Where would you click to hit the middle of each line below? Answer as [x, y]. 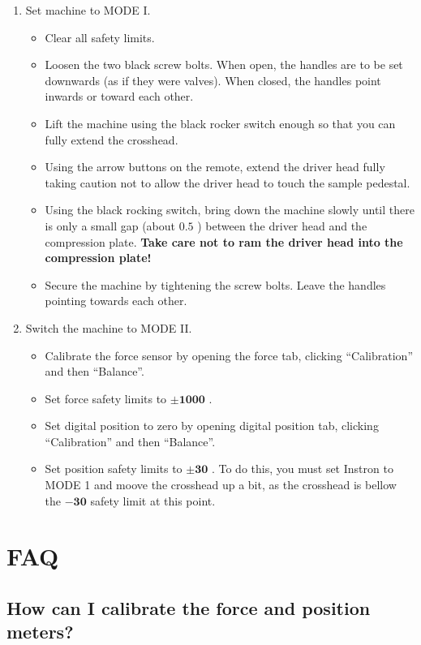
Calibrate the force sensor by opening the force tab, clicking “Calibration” [229, 355]
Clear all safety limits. [100, 37]
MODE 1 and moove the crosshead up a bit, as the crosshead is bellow [221, 485]
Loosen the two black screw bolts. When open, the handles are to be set [224, 64]
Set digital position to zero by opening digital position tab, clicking [212, 426]
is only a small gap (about [110, 225]
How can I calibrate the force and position [189, 608]
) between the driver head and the [282, 225]
